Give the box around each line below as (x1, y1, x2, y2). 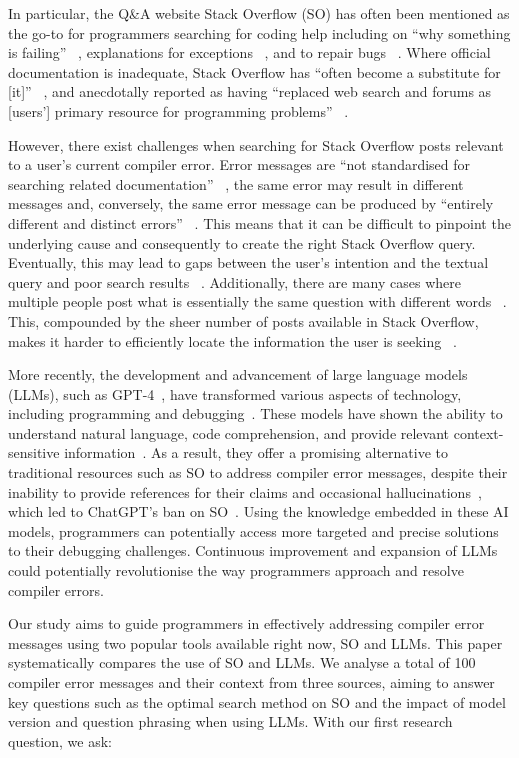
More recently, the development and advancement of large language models (8, 364, 468, 385)
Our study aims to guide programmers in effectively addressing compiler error (8, 613, 485, 634)
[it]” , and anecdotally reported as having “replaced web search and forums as (8, 81, 492, 102)
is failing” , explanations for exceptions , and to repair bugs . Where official (8, 42, 491, 63)
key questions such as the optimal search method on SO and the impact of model (8, 691, 506, 712)
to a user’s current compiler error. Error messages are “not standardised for (8, 154, 471, 175)
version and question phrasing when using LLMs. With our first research (8, 711, 453, 732)
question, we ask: (8, 730, 112, 751)
